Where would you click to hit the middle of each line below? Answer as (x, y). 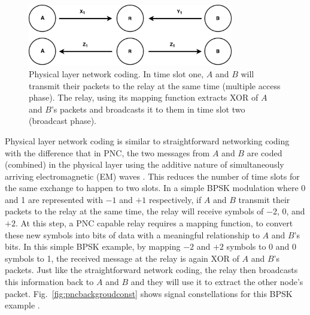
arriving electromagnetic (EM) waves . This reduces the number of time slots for (152, 176)
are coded (265, 152)
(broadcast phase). (63, 121)
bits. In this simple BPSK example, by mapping (93, 246)
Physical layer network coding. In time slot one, (116, 73)
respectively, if (175, 199)
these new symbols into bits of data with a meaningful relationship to (132, 234)
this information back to (49, 282)
